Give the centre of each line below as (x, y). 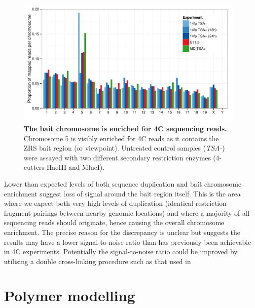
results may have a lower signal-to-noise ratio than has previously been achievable (127, 242)
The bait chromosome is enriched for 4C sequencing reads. (126, 129)
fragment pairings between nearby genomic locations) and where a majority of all (127, 212)
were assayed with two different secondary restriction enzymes (117, 157)
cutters (34, 167)
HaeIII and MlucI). (75, 167)
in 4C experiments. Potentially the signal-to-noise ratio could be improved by (121, 251)
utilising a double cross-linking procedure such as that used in (97, 261)
